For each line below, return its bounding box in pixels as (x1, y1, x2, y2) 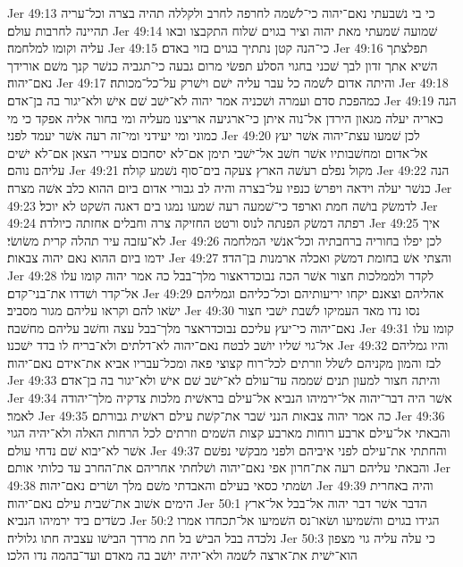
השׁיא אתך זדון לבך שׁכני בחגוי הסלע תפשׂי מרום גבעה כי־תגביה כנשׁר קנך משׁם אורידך (7, 55, 438, 74)
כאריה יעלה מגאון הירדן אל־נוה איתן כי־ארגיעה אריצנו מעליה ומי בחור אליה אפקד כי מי (7, 108, 443, 127)
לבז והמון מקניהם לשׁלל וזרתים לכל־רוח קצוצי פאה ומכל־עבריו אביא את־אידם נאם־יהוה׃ (7, 353, 442, 371)
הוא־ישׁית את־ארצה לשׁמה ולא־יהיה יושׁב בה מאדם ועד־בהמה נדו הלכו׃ (7, 546, 358, 564)
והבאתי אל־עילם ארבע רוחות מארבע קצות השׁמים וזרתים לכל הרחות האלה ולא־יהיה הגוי (7, 423, 450, 442)
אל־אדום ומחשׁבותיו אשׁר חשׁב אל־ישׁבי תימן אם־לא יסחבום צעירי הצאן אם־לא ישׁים (7, 143, 428, 162)
